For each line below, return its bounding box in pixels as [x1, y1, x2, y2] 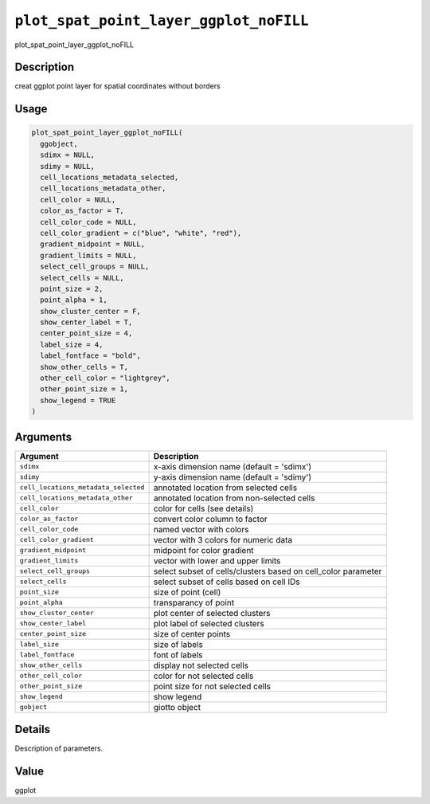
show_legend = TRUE [40, 395, 116, 405]
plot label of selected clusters [153, 618, 264, 629]
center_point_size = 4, [40, 329, 133, 338]
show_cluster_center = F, [40, 307, 141, 316]
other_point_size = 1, [40, 385, 129, 394]
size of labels [153, 638, 203, 649]
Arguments [14, 430, 72, 444]
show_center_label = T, [40, 318, 133, 327]
